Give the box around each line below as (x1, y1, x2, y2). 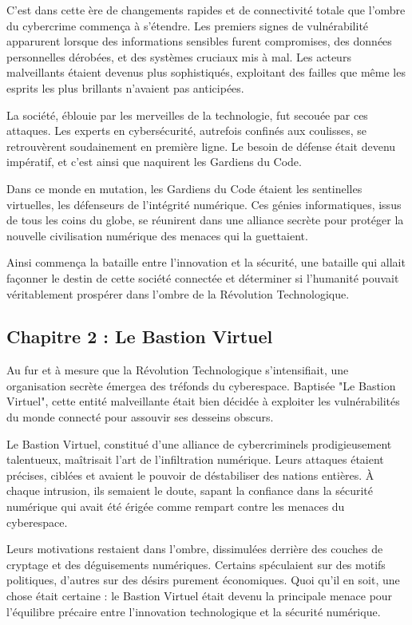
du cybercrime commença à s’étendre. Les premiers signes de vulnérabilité (6, 17, 369, 34)
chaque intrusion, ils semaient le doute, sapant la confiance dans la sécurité (6, 482, 374, 499)
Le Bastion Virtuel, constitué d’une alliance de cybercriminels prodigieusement (6, 435, 392, 452)
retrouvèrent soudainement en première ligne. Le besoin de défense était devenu (6, 137, 396, 154)
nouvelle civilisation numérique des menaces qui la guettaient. (6, 227, 308, 243)
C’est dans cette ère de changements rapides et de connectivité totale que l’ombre (6, 2, 406, 18)
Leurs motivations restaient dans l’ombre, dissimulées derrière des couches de (6, 540, 383, 557)
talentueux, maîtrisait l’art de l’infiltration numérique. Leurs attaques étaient (6, 451, 384, 468)
